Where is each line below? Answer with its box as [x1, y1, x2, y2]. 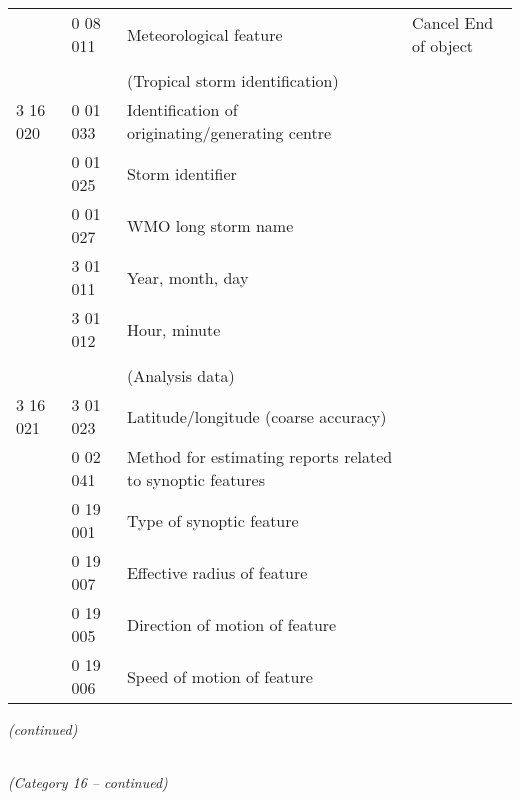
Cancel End [412, 11, 494, 34]
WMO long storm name [126, 213, 294, 237]
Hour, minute [126, 317, 221, 341]
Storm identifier [126, 161, 237, 185]
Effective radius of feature [126, 560, 308, 584]
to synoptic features [126, 468, 265, 491]
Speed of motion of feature [126, 664, 313, 688]
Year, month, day [126, 265, 249, 289]
